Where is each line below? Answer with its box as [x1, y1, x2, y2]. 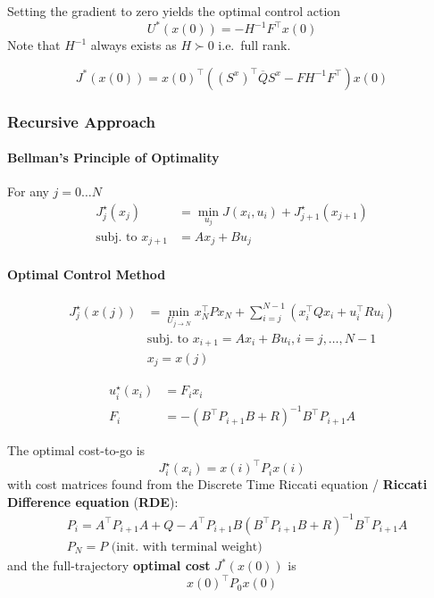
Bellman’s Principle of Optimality [7, 148, 220, 167]
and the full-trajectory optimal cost [7, 556, 211, 575]
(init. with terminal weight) [111, 541, 263, 553]
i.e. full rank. [218, 36, 291, 54]
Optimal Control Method [7, 264, 166, 283]
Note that [7, 36, 61, 54]
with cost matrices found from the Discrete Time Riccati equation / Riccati [7, 475, 428, 494]
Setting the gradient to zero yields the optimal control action [7, 2, 341, 20]
